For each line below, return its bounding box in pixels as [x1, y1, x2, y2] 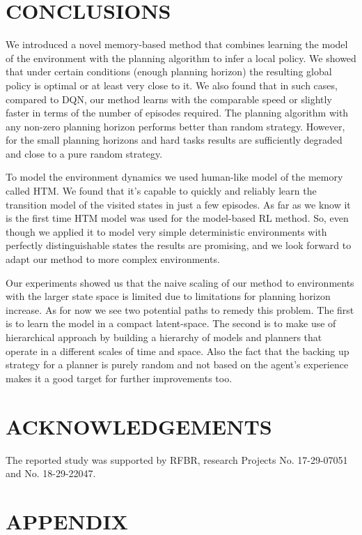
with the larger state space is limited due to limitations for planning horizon [6, 289, 331, 303]
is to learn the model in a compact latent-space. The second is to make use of [6, 316, 336, 331]
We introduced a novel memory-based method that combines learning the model [6, 37, 348, 52]
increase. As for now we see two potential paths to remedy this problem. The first [6, 302, 354, 317]
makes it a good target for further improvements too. [6, 370, 233, 385]
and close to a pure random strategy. [6, 146, 163, 160]
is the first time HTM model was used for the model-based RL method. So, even [6, 211, 349, 225]
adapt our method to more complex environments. [6, 252, 220, 266]
